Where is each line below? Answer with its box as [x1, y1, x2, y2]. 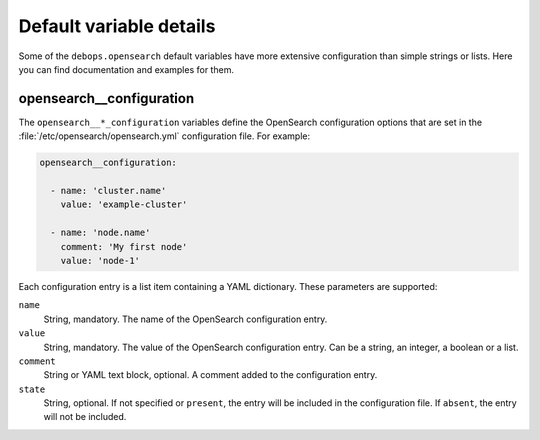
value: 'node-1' [60, 255, 140, 266]
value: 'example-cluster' [60, 199, 188, 210]
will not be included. [43, 411, 127, 423]
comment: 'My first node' [60, 241, 188, 252]
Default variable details [18, 15, 216, 37]
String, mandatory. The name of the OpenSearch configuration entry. [43, 313, 328, 325]
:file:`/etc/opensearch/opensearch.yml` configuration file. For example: [18, 130, 310, 142]
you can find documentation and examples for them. [18, 63, 235, 75]
